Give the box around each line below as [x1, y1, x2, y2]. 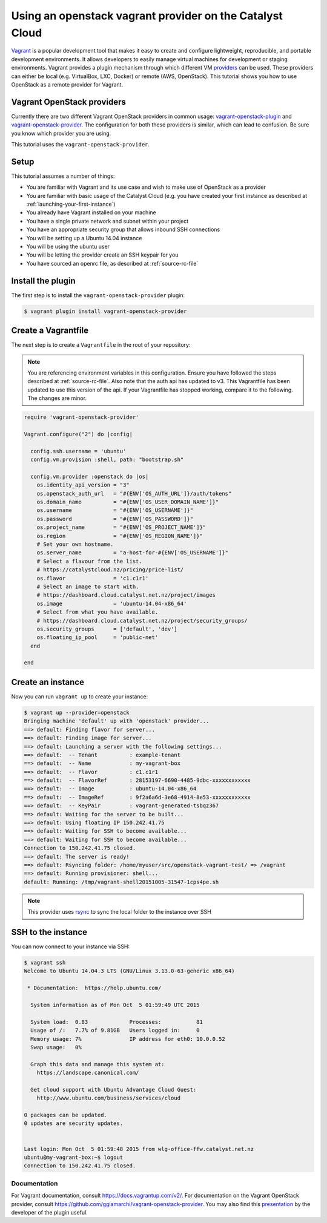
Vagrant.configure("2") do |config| [24, 430, 133, 438]
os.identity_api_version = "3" [36, 482, 130, 488]
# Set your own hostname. [36, 540, 114, 548]
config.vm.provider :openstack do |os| [30, 473, 149, 480]
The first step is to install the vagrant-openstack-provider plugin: [11, 291, 185, 299]
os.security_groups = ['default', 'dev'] [36, 625, 178, 632]
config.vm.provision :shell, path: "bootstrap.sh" [30, 456, 184, 463]
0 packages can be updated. [24, 1112, 107, 1119]
